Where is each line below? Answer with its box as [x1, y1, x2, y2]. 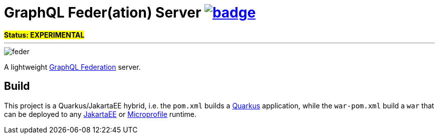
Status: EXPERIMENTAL [4, 30, 85, 39]
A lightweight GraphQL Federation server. [4, 62, 141, 71]
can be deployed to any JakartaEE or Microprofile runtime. [4, 109, 197, 118]
